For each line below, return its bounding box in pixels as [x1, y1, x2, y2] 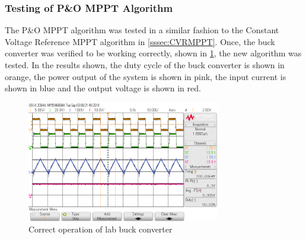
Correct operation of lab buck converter [28, 223, 173, 235]
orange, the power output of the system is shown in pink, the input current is [5, 70, 286, 82]
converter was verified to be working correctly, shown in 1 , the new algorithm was [5, 47, 302, 59]
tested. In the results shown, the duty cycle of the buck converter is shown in [5, 59, 285, 71]
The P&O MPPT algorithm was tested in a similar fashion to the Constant [5, 24, 279, 36]
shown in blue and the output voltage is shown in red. [5, 82, 201, 94]
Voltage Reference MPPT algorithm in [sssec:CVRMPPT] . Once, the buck [5, 35, 275, 47]
